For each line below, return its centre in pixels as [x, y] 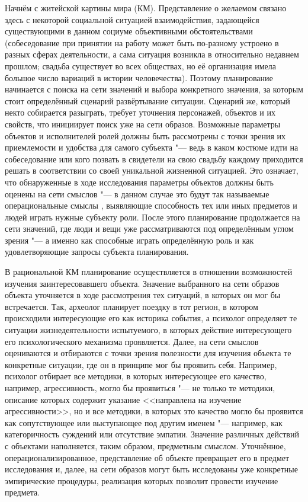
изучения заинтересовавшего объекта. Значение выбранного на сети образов [142, 283]
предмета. [23, 492]
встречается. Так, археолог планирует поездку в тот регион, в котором [131, 306]
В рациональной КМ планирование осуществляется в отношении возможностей [149, 272]
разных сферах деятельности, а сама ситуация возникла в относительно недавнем [152, 54]
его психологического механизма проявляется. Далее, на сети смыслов [132, 341]
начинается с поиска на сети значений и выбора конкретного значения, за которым [154, 89]
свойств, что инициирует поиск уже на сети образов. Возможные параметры [143, 124]
